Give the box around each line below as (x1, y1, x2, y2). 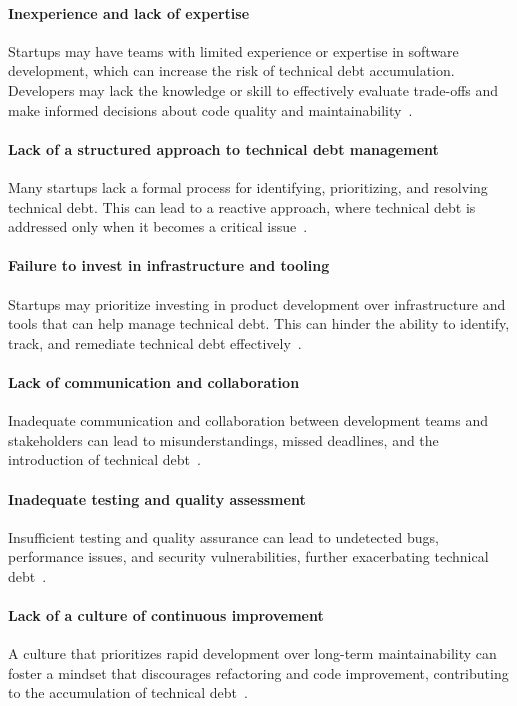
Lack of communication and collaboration (8, 371, 300, 392)
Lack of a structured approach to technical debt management (8, 138, 439, 159)
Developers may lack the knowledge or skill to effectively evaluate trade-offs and (8, 79, 499, 100)
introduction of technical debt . (8, 449, 201, 470)
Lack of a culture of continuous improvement (8, 605, 324, 626)
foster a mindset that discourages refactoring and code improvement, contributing (8, 662, 509, 683)
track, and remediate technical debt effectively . (8, 332, 302, 353)
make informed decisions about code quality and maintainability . (8, 99, 413, 120)
